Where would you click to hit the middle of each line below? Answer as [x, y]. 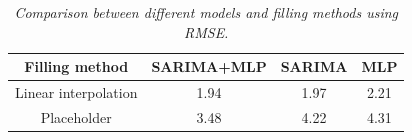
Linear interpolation [76, 92]
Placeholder [76, 116]
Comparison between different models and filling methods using [206, 12]
